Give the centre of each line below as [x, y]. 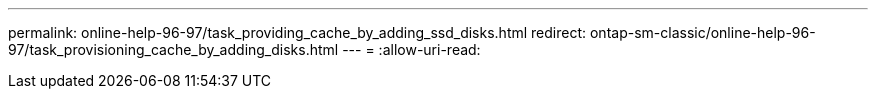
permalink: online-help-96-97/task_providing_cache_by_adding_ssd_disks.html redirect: [297, 32]
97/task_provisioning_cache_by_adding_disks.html [173, 49]
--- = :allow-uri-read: [411, 49]
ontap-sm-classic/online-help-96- [702, 32]
